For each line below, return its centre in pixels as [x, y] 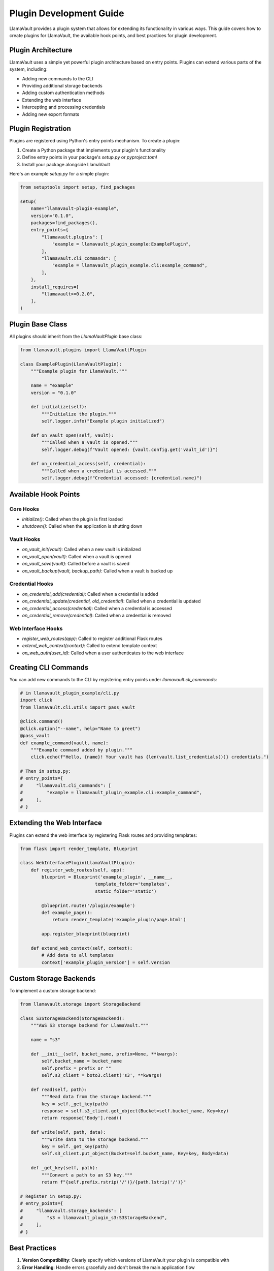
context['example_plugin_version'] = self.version [106, 962]
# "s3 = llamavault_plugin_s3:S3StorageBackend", [94, 1217]
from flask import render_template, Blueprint [79, 849]
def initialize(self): [59, 407]
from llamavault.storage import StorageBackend [80, 1004]
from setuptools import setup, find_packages [78, 187]
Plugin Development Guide [67, 13]
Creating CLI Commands [49, 667]
